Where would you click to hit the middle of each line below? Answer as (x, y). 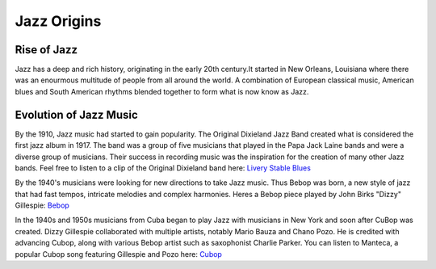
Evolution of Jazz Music (77, 114)
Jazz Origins (58, 21)
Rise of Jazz (46, 50)
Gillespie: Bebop (42, 205)
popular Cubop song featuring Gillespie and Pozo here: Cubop (118, 254)
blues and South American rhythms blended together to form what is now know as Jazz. (162, 91)
